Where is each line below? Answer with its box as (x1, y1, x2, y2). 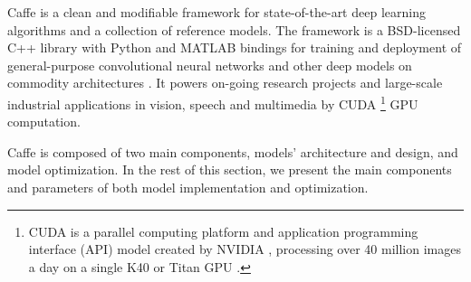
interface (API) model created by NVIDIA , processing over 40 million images (28, 240, 461, 258)
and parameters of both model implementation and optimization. (7, 178, 369, 196)
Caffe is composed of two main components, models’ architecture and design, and (7, 142, 458, 161)
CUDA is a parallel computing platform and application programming (28, 221, 418, 240)
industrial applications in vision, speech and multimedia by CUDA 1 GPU (7, 91, 418, 113)
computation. (7, 112, 81, 131)
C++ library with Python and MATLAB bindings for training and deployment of (7, 38, 462, 57)
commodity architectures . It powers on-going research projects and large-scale (7, 73, 443, 92)
